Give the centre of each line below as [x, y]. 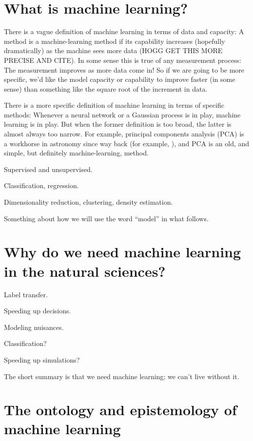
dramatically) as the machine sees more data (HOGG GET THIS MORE [113, 50]
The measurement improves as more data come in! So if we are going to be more [124, 69]
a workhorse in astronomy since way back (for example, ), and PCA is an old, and [127, 143]
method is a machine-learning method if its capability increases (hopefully [115, 41]
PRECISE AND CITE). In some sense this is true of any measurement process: [123, 60]
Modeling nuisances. [34, 327]
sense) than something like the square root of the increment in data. [106, 88]
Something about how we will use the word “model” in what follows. [106, 218]
